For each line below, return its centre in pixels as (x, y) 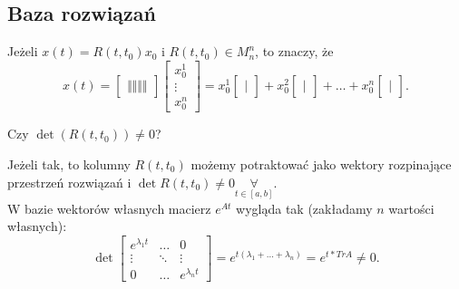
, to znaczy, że (294, 51)
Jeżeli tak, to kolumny (69, 164)
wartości (411, 208)
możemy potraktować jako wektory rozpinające (321, 164)
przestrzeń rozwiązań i (69, 182)
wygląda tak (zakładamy (304, 208)
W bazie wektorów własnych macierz (109, 208)
